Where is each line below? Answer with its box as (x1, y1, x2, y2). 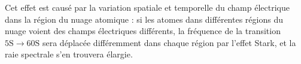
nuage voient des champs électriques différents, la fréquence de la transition (5, 25, 281, 37)
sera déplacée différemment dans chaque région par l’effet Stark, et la (42, 36, 296, 48)
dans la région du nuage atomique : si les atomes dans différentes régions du (5, 13, 283, 25)
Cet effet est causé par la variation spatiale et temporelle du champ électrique (5, 1, 290, 13)
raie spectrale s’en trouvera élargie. (5, 48, 133, 60)
